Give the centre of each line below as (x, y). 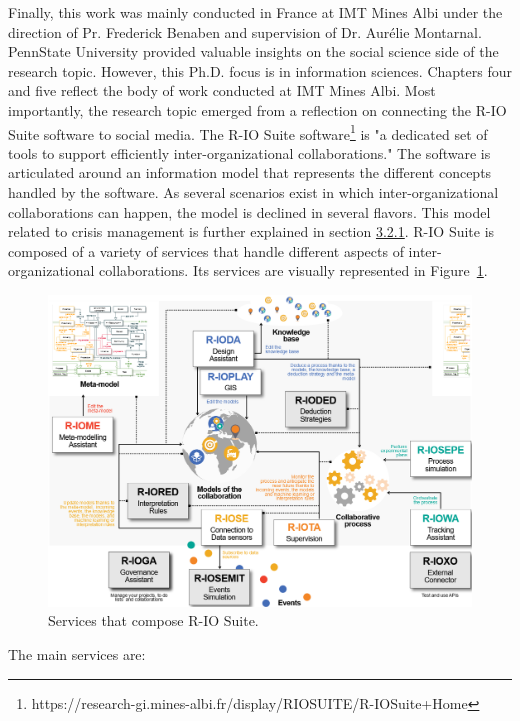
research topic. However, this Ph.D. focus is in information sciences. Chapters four (260, 70)
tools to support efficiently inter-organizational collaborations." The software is (249, 152)
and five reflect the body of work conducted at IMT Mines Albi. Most (222, 90)
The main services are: (77, 653)
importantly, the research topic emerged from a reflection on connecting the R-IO (257, 109)
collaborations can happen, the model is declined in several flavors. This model (249, 211)
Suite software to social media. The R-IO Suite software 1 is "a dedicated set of (248, 132)
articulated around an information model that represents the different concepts (250, 172)
